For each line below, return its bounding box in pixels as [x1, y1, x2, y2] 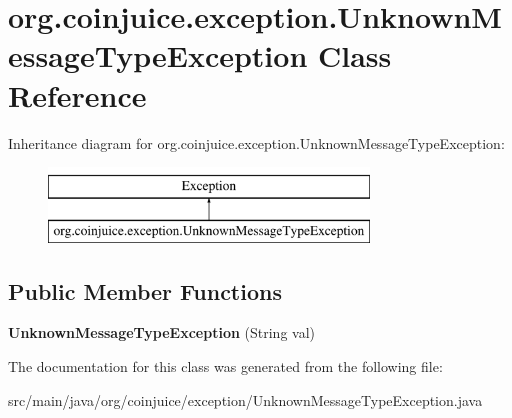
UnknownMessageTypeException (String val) [8, 322, 316, 343]
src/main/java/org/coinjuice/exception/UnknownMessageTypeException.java [8, 389, 483, 410]
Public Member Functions [8, 275, 282, 306]
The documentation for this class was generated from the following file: [8, 356, 443, 377]
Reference [8, 74, 147, 115]
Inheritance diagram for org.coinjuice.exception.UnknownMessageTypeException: [8, 132, 505, 153]
